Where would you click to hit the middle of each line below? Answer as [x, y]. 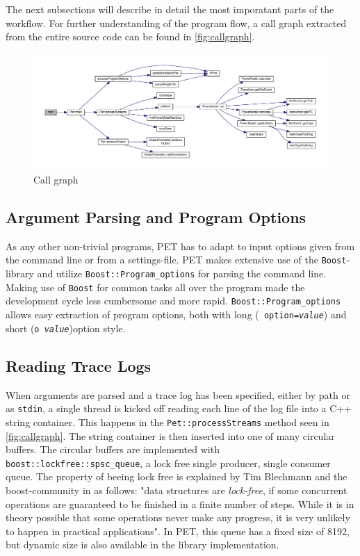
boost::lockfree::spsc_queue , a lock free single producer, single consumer [168, 463]
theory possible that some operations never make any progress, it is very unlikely [178, 517]
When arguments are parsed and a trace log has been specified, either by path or [178, 394]
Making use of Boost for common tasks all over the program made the [155, 287]
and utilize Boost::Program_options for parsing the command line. [182, 273]
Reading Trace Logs [79, 365]
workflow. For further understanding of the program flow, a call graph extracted [176, 23]
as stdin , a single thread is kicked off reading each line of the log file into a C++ [179, 408]
